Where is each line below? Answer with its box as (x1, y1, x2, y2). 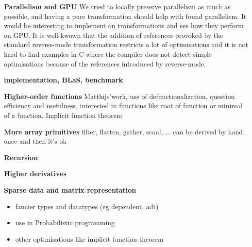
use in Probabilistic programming (15, 217, 115, 228)
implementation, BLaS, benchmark (4, 75, 123, 85)
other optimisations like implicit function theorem (15, 233, 164, 244)
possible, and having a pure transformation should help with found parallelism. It (4, 11, 247, 21)
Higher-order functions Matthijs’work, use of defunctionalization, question (4, 91, 235, 101)
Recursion (4, 152, 38, 162)
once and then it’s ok (4, 136, 67, 146)
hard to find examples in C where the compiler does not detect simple (4, 49, 212, 59)
